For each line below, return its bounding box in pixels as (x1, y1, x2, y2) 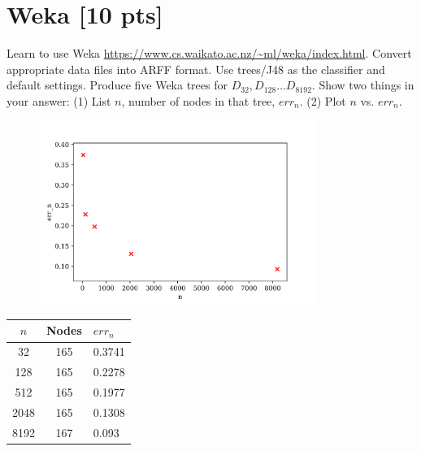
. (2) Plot (299, 92, 346, 109)
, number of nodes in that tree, (121, 92, 276, 109)
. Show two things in (311, 76, 414, 93)
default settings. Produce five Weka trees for (7, 76, 228, 93)
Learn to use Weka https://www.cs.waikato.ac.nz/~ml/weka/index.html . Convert (7, 45, 412, 62)
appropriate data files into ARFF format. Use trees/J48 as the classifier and (7, 60, 385, 77)
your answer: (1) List (7, 92, 111, 109)
